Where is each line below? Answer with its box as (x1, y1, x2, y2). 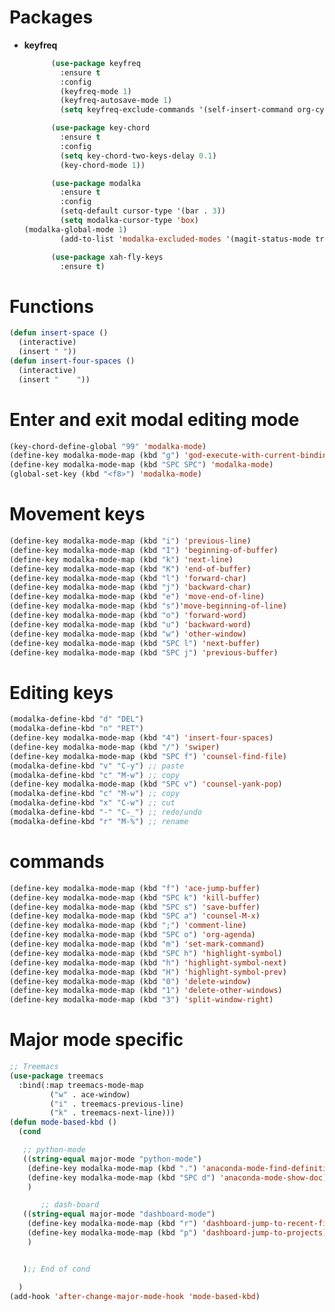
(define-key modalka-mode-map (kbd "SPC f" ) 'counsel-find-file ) (9, 751, 287, 761)
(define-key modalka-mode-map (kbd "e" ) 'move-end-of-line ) (9, 592, 266, 602)
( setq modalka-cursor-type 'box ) (60, 216, 200, 226)
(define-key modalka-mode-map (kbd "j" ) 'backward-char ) (9, 582, 252, 593)
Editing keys (9, 681, 114, 704)
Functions (9, 295, 94, 318)
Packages (9, 6, 94, 29)
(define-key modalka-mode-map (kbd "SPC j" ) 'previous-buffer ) (9, 647, 279, 658)
